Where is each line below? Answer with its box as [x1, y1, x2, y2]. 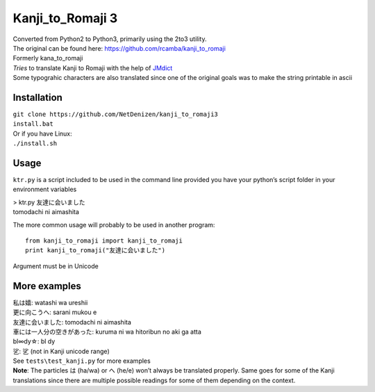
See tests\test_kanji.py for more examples [12, 357, 151, 365]
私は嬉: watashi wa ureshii [12, 298, 88, 307]
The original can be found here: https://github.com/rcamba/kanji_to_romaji [12, 44, 226, 52]
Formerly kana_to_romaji [12, 54, 83, 63]
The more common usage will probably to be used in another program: [12, 220, 215, 229]
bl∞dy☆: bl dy [12, 337, 56, 345]
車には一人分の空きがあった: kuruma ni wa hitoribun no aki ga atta [12, 327, 201, 336]
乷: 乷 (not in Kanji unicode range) [12, 347, 110, 355]
